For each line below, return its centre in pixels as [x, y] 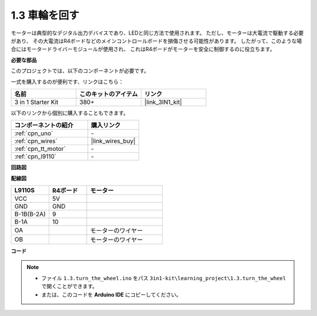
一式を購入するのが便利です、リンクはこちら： [67, 82]
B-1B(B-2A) [30, 214]
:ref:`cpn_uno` [34, 133]
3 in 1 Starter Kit [36, 102]
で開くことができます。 [70, 286]
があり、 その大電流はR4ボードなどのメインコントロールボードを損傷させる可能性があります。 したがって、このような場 [156, 41]
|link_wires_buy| [113, 141]
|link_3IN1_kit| [163, 102]
